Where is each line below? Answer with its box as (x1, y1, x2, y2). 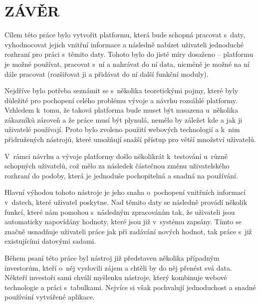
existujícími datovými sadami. (4, 236, 96, 246)
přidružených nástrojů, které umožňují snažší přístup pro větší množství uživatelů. (4, 134, 256, 145)
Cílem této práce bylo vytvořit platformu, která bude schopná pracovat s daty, (4, 29, 246, 40)
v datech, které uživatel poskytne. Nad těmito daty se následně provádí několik (4, 197, 248, 207)
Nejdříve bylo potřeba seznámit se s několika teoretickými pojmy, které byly (4, 85, 239, 96)
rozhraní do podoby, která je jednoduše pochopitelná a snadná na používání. (4, 170, 238, 180)
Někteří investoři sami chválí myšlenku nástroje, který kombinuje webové (4, 272, 227, 283)
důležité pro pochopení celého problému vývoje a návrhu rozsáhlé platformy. (4, 95, 238, 105)
